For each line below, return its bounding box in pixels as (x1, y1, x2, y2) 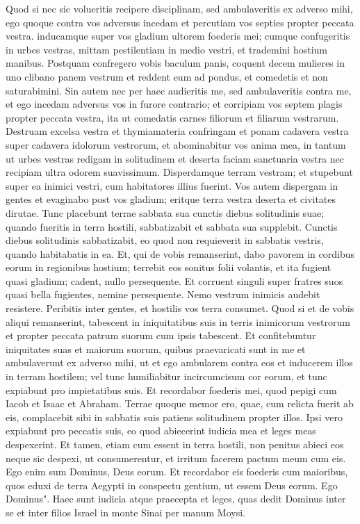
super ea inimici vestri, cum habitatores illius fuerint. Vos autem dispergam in (6, 178, 338, 193)
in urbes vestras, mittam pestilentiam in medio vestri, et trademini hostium (6, 42, 327, 56)
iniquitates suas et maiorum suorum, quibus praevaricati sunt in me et (6, 341, 306, 356)
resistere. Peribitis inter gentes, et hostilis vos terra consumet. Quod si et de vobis (6, 301, 354, 316)
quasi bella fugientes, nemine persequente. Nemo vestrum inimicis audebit (6, 287, 320, 302)
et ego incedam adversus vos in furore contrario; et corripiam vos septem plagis (6, 97, 343, 111)
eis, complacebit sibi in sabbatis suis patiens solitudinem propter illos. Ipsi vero (6, 409, 343, 424)
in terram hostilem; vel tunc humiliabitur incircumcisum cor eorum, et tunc (6, 369, 327, 384)
